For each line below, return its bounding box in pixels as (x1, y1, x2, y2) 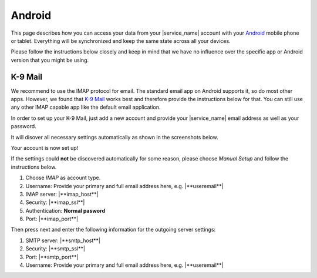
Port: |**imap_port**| (25, 215, 79, 223)
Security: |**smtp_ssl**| (25, 245, 85, 252)
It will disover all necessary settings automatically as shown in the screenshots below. (11, 133, 218, 140)
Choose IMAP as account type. (25, 174, 101, 182)
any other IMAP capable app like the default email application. (11, 103, 161, 111)
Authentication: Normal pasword (25, 207, 106, 214)
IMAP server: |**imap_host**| (25, 190, 99, 197)
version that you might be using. (11, 56, 89, 63)
